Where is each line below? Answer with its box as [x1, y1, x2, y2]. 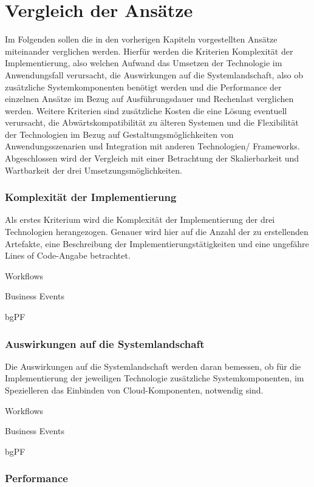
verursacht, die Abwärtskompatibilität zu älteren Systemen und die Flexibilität [5, 116, 299, 129]
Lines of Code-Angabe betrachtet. [5, 249, 131, 262]
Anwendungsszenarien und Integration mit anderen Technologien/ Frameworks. [5, 140, 300, 152]
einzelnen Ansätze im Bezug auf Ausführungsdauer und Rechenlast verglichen [5, 92, 294, 105]
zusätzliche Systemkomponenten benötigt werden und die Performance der [5, 80, 282, 93]
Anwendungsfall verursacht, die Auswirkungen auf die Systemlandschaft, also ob [5, 68, 304, 81]
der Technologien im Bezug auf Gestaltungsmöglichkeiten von [5, 128, 234, 140]
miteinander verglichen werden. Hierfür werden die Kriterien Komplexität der [5, 44, 293, 57]
